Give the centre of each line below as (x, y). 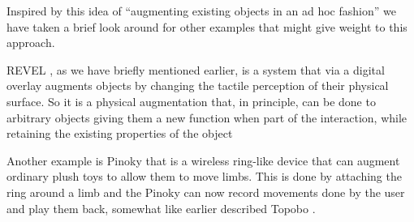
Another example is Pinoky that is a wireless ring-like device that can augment (203, 160)
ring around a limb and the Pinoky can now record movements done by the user (206, 192)
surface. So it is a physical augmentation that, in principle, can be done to (191, 101)
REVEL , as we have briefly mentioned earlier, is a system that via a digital (196, 69)
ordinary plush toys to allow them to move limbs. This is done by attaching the (204, 176)
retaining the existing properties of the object (120, 133)
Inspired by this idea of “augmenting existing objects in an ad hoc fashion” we (201, 11)
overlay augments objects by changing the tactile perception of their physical (198, 85)
